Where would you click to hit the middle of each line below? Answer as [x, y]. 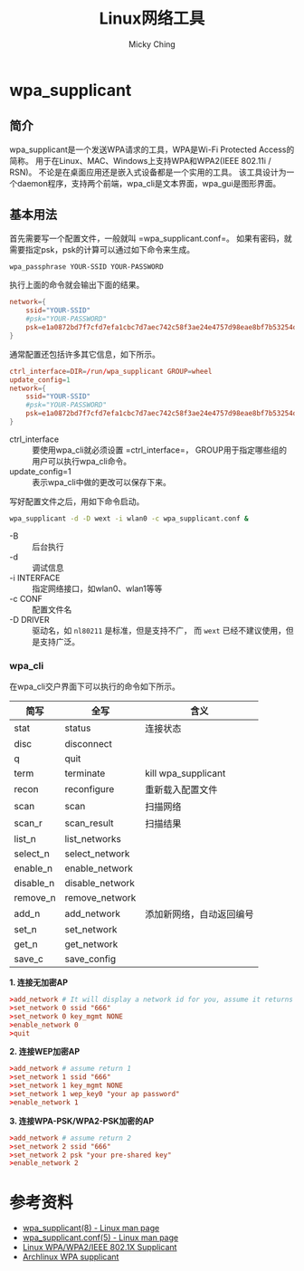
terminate [85, 773]
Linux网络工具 [152, 19]
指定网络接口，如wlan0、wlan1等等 [97, 588]
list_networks [93, 839]
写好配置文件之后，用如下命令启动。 [77, 501]
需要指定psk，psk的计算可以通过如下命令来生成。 [102, 249]
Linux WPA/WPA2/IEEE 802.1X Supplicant [100, 1247]
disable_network [100, 884]
